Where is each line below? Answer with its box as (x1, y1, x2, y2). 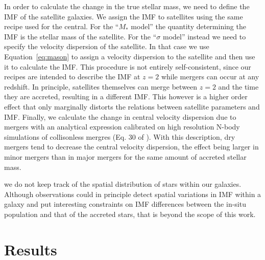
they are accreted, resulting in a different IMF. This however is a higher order (4, 91, 248, 102)
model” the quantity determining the (131, 21, 246, 32)
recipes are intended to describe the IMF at (4, 71, 140, 82)
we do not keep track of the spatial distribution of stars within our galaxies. (4, 179, 242, 189)
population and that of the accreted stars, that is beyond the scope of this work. (4, 208, 256, 219)
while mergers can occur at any (161, 71, 259, 82)
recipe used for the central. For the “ (4, 21, 119, 32)
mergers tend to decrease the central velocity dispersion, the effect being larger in (4, 141, 259, 152)
